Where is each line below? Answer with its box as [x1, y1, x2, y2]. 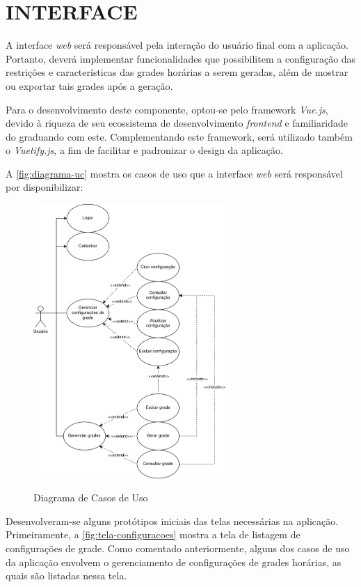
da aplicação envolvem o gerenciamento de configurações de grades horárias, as [6, 554, 342, 569]
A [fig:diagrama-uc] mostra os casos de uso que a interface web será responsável [6, 166, 343, 180]
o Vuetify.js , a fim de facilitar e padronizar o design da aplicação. [6, 143, 283, 157]
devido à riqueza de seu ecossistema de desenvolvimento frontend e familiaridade [6, 116, 348, 130]
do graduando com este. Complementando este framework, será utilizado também [6, 129, 353, 143]
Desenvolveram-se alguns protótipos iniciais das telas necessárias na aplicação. [6, 513, 339, 528]
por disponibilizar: [6, 180, 83, 194]
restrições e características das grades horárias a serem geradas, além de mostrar [6, 65, 348, 79]
